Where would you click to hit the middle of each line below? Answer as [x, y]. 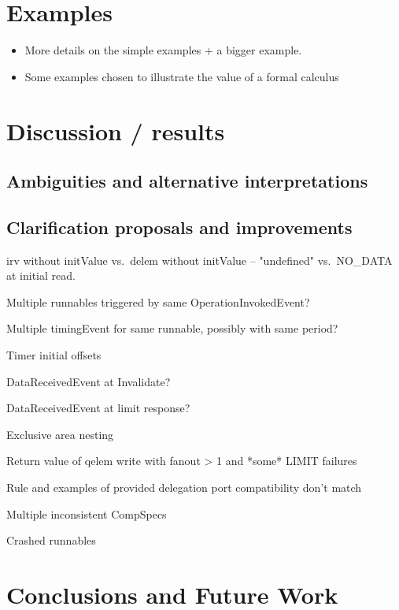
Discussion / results [116, 130]
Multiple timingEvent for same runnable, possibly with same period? [172, 328]
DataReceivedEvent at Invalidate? [89, 381]
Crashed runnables [51, 540]
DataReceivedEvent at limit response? [98, 408]
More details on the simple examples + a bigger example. [163, 50]
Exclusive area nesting [60, 434]
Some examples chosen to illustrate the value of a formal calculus [182, 76]
